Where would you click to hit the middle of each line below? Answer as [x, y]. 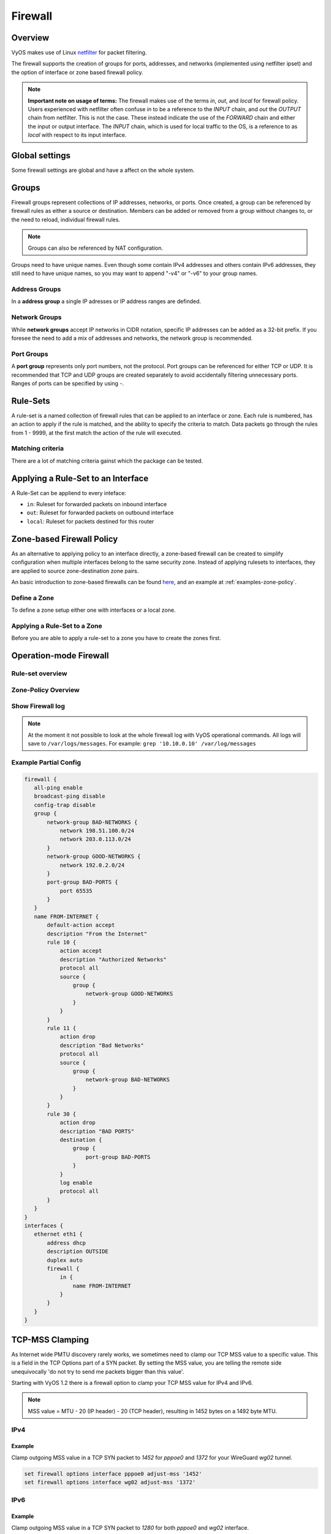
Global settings [41, 156]
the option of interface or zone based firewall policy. [77, 72]
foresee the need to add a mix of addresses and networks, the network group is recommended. [132, 338]
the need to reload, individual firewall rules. [66, 219]
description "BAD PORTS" [97, 1131]
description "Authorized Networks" [113, 959]
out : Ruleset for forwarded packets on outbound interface [100, 513]
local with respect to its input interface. [77, 135]
